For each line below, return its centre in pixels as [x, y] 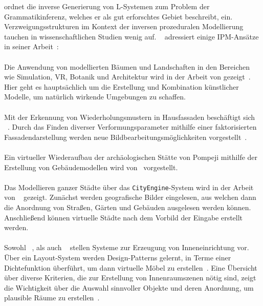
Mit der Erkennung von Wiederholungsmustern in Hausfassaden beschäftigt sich [130, 117]
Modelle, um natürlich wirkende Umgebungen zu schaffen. [95, 97]
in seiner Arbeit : [31, 46]
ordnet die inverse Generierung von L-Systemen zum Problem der [107, 6]
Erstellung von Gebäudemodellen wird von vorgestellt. [91, 167]
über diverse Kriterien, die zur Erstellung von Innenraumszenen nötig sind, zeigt [130, 278]
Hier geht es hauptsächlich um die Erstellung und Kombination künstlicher [122, 86]
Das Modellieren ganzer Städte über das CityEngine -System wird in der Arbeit [129, 187]
